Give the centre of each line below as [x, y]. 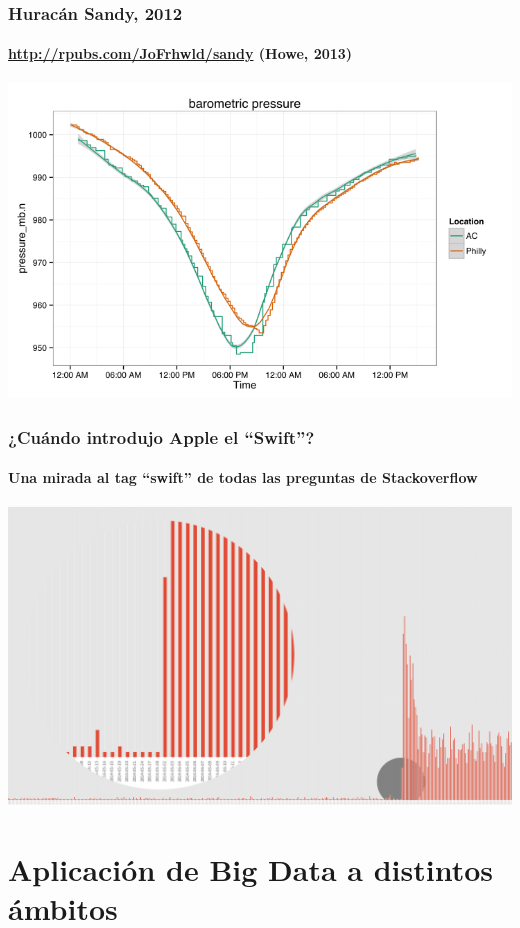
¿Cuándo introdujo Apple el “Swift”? [161, 436]
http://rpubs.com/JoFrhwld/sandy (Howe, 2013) [180, 53]
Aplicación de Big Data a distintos [250, 868]
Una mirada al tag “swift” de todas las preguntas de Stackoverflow [243, 477]
